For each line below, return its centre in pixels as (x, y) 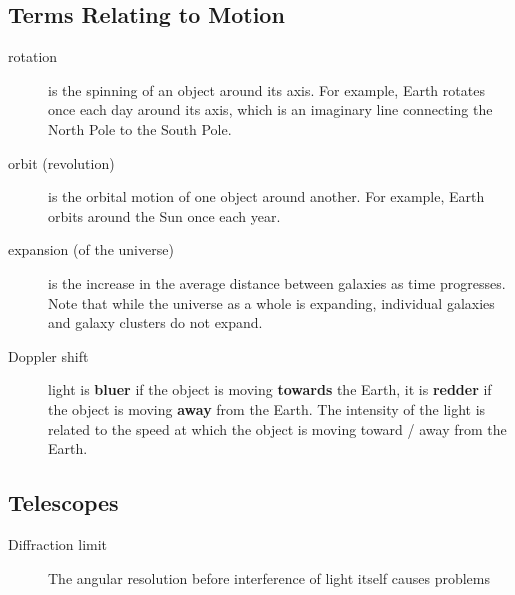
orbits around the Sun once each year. (164, 215)
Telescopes (63, 502)
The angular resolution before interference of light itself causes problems (269, 577)
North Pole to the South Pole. (140, 128)
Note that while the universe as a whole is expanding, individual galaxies (271, 302)
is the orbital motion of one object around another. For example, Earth (266, 196)
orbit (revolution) (61, 162)
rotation (33, 56)
